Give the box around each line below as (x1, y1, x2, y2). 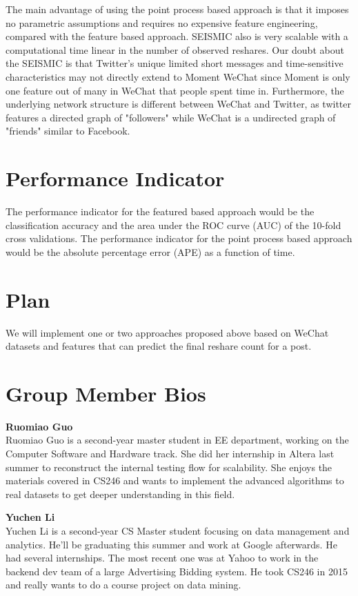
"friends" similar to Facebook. (6, 123, 130, 138)
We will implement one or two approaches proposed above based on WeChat (6, 325, 329, 339)
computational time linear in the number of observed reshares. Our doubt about (6, 42, 344, 57)
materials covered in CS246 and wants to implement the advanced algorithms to (6, 473, 344, 488)
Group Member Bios (6, 379, 206, 407)
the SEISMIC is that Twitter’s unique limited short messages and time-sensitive (6, 56, 344, 70)
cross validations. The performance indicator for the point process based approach (6, 231, 352, 246)
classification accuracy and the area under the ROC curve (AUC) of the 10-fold (6, 217, 341, 232)
